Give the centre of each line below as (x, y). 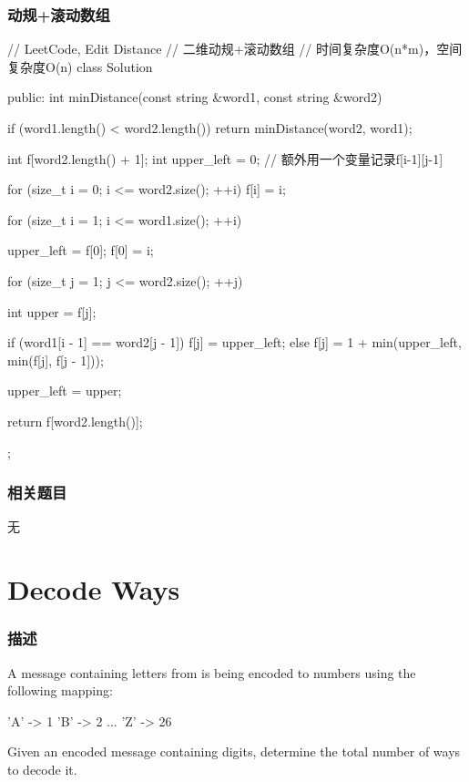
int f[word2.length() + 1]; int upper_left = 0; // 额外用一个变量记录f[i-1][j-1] (225, 158)
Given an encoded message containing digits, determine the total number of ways (234, 751)
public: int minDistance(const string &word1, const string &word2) (195, 97)
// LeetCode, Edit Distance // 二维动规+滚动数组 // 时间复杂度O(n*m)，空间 (235, 49)
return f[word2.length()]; (75, 421)
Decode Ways (94, 589)
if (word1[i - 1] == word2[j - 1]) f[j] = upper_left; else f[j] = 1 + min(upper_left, (234, 342)
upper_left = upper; (65, 391)
